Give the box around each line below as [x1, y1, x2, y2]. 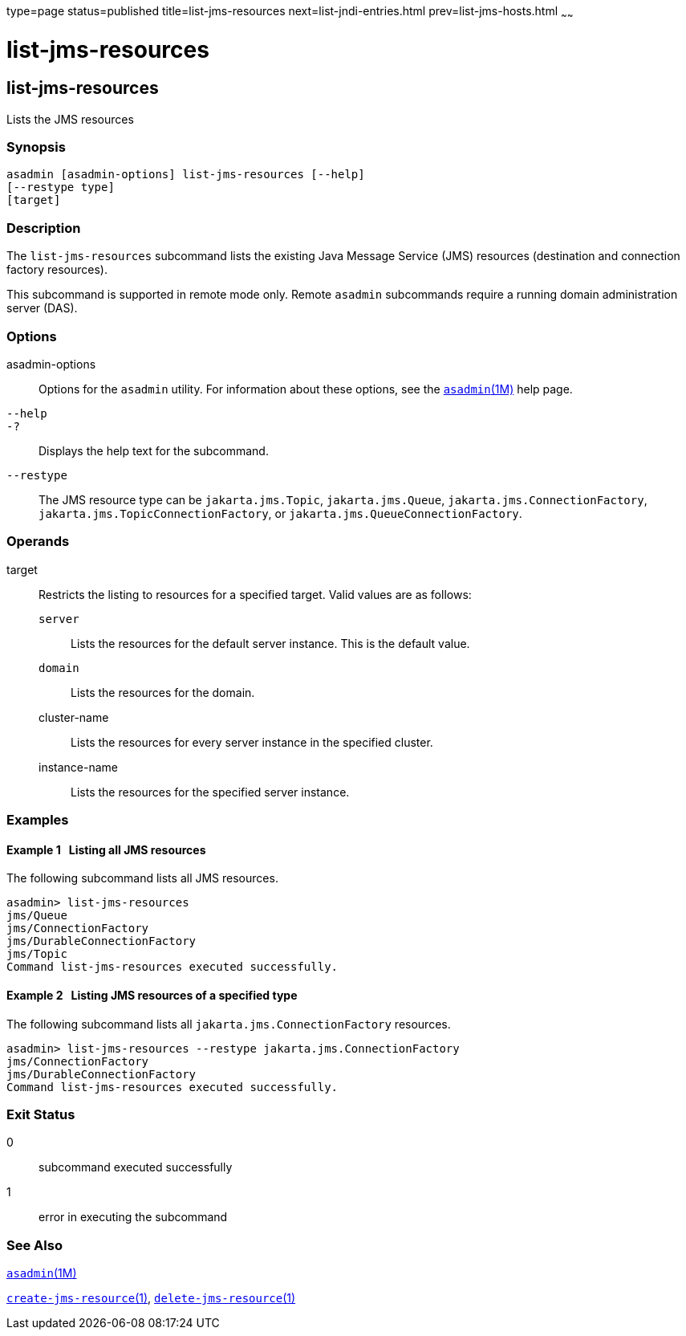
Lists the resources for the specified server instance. [71, 784, 350, 799]
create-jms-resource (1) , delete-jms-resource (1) [6, 1291, 296, 1305]
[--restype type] [6, 181, 115, 194]
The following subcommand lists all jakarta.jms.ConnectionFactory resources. [6, 1016, 451, 1031]
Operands [6, 533, 70, 550]
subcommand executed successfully [39, 1160, 233, 1175]
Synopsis [6, 139, 66, 156]
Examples [6, 812, 69, 829]
